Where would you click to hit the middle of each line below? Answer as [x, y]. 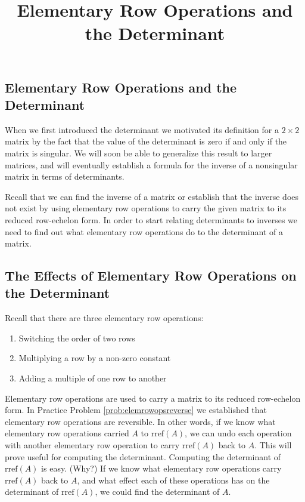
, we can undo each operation [238, 433]
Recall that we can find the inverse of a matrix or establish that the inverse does [152, 196]
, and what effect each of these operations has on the [173, 480]
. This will [273, 445]
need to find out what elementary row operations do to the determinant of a [144, 231]
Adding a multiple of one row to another [93, 378]
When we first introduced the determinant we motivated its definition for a [142, 129]
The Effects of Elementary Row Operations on [151, 275]
